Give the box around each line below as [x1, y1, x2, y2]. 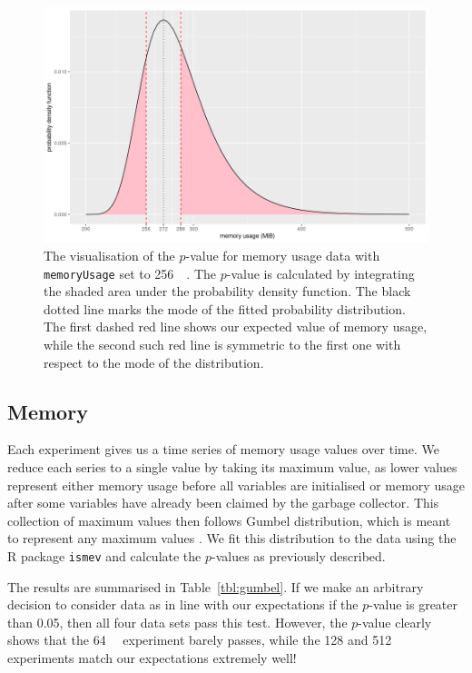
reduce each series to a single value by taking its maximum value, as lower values [7, 458, 457, 477]
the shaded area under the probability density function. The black [44, 282, 411, 301]
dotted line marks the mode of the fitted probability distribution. [44, 299, 406, 318]
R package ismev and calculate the [7, 547, 202, 566]
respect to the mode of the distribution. [44, 352, 264, 371]
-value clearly [358, 612, 432, 631]
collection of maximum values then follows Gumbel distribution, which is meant [7, 510, 451, 529]
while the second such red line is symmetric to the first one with [44, 335, 401, 354]
